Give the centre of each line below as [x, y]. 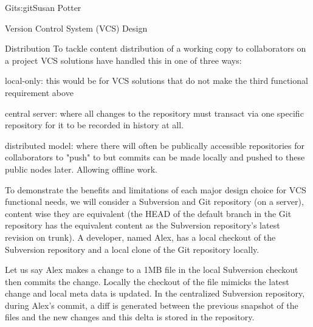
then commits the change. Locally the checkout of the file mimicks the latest [147, 281]
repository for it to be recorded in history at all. [95, 125]
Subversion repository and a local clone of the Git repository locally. [132, 249]
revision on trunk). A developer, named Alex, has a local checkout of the [140, 237]
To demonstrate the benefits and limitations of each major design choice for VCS [156, 189]
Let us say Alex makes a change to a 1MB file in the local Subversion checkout [152, 270]
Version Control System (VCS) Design [76, 28]
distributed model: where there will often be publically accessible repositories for [155, 145]
